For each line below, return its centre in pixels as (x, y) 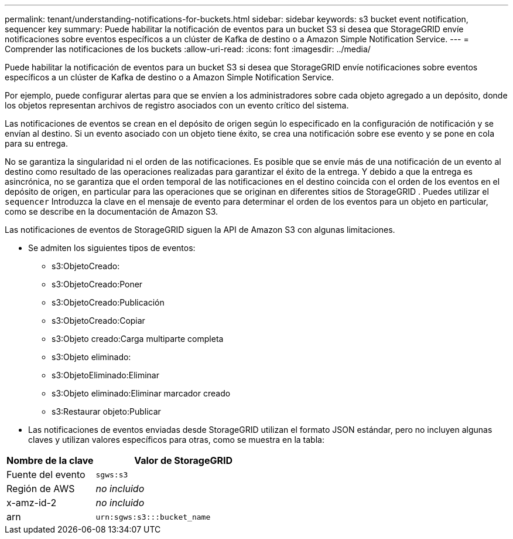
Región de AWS (41, 489)
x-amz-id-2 (32, 503)
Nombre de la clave (50, 460)
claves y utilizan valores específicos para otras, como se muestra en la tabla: (176, 440)
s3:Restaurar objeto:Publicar (106, 411)
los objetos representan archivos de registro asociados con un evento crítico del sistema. (177, 105)
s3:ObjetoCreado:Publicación (108, 302)
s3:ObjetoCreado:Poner (97, 284)
